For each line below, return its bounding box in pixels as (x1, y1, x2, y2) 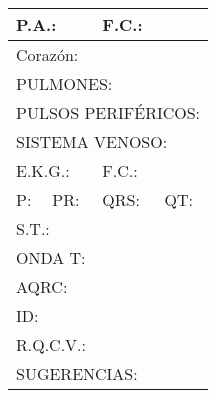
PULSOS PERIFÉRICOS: (16, 101, 201, 124)
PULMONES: (16, 72, 113, 95)
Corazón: (16, 43, 79, 66)
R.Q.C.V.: (16, 333, 87, 356)
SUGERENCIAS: (16, 362, 138, 385)
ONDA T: (16, 246, 86, 269)
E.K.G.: (16, 159, 70, 182)
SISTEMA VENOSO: (16, 130, 168, 153)
